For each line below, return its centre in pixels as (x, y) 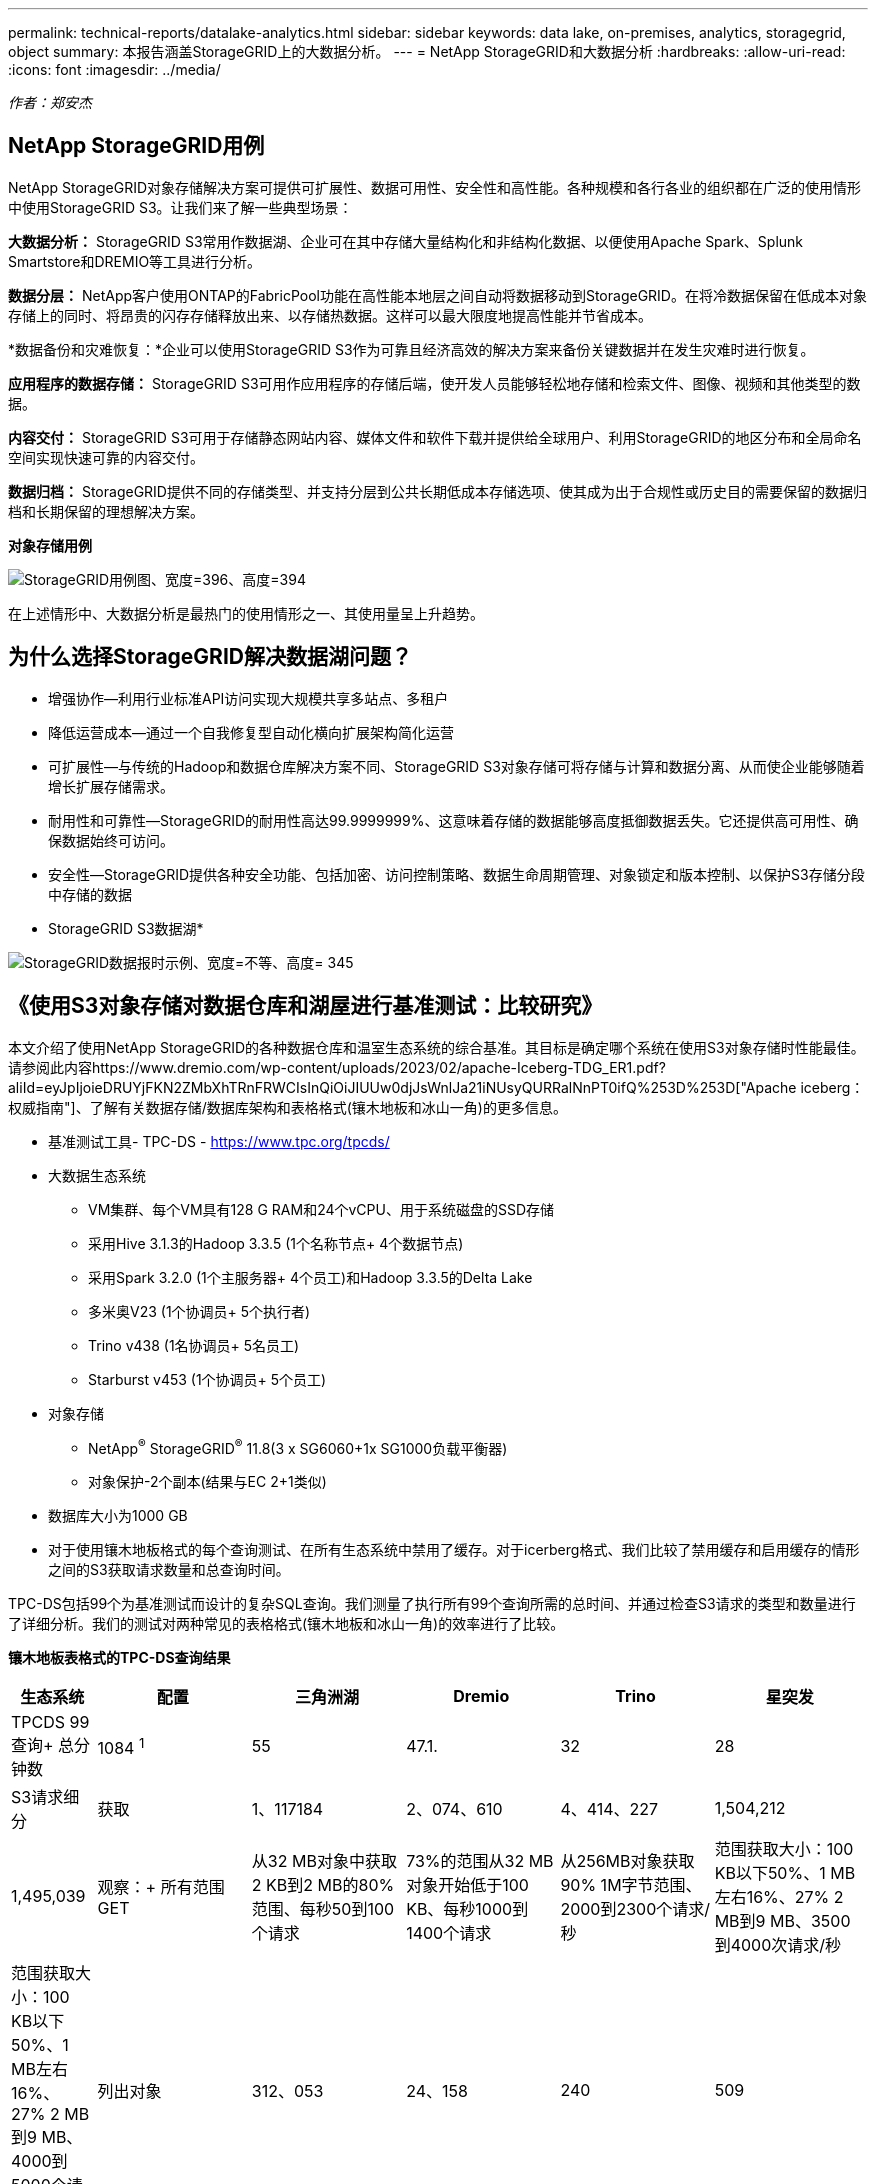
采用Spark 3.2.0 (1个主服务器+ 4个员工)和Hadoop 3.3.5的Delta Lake (310, 1277)
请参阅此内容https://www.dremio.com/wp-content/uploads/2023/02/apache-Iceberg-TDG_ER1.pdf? (337, 1067)
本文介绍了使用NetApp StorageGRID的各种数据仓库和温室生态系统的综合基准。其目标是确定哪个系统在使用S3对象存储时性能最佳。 (436, 1047)
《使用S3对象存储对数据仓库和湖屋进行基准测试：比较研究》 (305, 1006)
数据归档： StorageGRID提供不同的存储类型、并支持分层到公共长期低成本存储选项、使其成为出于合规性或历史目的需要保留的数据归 (437, 491)
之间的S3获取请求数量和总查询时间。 (169, 1570)
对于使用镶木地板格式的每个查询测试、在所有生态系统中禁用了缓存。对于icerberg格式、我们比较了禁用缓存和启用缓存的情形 (454, 1550)
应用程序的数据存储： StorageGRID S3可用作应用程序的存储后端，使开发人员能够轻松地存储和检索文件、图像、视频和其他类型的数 (434, 383)
